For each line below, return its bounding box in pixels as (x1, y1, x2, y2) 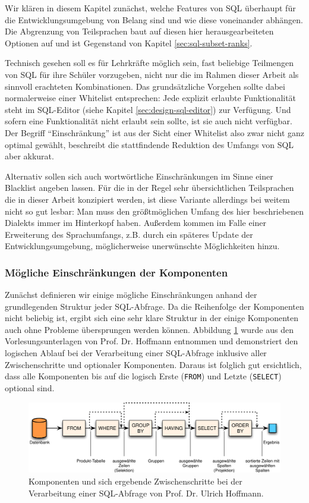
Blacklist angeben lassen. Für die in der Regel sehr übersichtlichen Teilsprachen (5, 181, 294, 194)
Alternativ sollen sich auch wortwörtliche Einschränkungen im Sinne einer (5, 169, 273, 182)
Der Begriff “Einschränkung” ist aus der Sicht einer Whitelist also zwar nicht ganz (5, 126, 305, 139)
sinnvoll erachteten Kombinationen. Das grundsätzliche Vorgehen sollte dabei (5, 80, 285, 92)
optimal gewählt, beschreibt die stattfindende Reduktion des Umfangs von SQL (5, 138, 294, 150)
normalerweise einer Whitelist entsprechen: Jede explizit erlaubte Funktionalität (5, 92, 297, 104)
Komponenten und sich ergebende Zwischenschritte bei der (29, 474, 242, 487)
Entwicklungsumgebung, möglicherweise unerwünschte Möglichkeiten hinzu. (5, 240, 280, 252)
